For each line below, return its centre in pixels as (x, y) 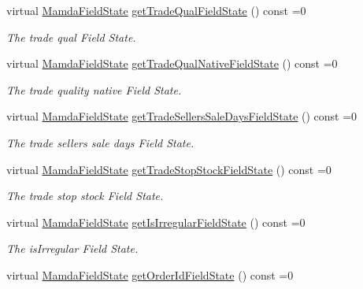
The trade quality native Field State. (94, 89)
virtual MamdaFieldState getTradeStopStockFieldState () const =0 (169, 169)
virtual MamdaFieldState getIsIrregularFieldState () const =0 (156, 222)
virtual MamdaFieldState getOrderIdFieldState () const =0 (150, 274)
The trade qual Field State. (71, 37)
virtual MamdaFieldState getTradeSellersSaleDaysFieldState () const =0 (182, 116)
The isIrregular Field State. (72, 248)
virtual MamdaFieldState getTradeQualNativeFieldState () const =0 (172, 63)
